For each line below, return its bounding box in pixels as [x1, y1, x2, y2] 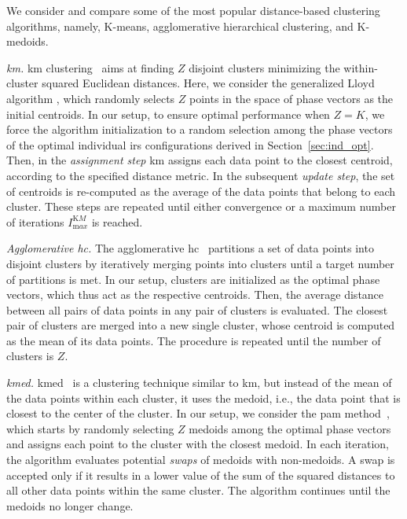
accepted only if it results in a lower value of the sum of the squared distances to [6, 466, 395, 483]
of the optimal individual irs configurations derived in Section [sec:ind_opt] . [6, 136, 374, 153]
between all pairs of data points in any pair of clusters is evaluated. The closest [6, 301, 388, 318]
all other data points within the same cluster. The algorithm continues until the [6, 482, 390, 499]
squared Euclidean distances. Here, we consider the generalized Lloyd [42, 75, 375, 91]
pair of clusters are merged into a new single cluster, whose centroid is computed [6, 317, 395, 333]
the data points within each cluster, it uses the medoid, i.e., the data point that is [6, 389, 401, 406]
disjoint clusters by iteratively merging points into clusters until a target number [6, 255, 394, 271]
